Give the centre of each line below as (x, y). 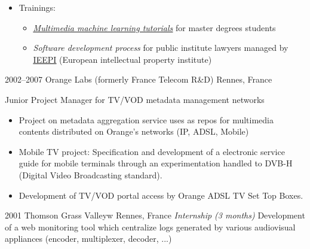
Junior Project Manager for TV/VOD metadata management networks (135, 99)
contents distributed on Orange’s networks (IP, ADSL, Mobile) (134, 131)
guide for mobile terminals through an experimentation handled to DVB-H (156, 163)
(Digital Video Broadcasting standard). (90, 174)
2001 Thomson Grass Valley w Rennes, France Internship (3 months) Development (155, 215)
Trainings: (37, 7)
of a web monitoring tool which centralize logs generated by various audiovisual (150, 227)
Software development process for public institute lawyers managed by (161, 48)
